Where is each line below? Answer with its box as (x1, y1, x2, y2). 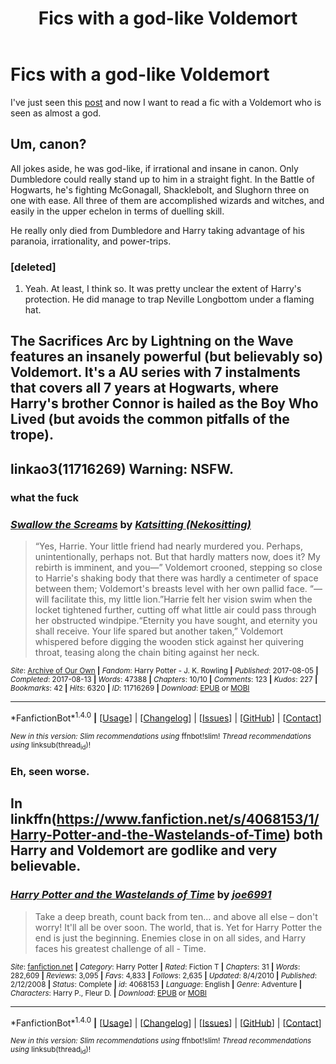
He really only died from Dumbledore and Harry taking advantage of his (10, 224, 305, 236)
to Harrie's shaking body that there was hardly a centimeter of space (34, 572, 319, 584)
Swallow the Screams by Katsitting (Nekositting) (10, 517, 252, 531)
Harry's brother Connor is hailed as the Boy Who (10, 395, 319, 412)
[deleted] (10, 260, 57, 274)
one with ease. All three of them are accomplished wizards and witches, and (10, 194, 325, 206)
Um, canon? (10, 136, 87, 153)
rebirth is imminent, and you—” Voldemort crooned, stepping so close (34, 562, 323, 574)
